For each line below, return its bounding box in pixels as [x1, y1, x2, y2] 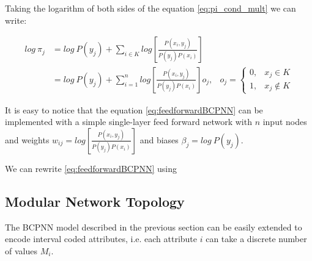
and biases [139, 133, 179, 146]
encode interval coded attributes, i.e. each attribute [5, 232, 198, 245]
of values [5, 244, 37, 257]
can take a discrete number [206, 232, 307, 245]
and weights [5, 133, 50, 146]
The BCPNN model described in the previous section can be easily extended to [5, 220, 302, 233]
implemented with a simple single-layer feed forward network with [5, 115, 252, 128]
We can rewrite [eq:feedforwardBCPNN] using [5, 162, 177, 174]
